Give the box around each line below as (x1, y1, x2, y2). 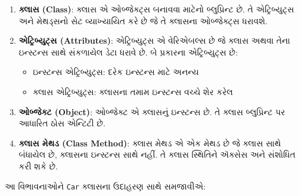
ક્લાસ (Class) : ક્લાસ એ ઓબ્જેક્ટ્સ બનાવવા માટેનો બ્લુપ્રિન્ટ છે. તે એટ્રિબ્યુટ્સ (18, 3, 294, 15)
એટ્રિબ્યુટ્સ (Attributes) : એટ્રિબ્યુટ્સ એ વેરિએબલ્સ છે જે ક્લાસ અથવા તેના (18, 34, 291, 47)
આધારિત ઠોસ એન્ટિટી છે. (18, 117, 106, 129)
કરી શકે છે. (18, 159, 58, 172)
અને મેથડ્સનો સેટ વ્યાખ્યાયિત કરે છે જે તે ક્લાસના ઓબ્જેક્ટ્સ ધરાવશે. (18, 14, 267, 27)
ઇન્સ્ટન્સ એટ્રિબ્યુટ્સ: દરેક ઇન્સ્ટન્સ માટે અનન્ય (33, 66, 199, 78)
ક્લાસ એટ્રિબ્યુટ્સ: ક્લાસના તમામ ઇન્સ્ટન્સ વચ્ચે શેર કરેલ (33, 85, 233, 97)
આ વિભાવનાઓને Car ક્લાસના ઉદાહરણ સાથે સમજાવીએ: (5, 179, 206, 192)
